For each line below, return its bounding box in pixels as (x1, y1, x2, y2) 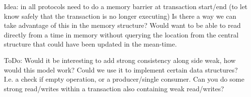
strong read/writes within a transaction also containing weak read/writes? (4, 83, 224, 93)
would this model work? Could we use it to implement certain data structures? (4, 64, 238, 74)
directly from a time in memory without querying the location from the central (4, 29, 239, 39)
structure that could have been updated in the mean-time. (4, 39, 177, 49)
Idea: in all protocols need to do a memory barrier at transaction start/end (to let (4, 1, 248, 11)
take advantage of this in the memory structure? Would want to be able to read (4, 20, 241, 30)
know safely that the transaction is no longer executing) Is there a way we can (4, 11, 236, 21)
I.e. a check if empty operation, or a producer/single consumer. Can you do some (4, 74, 245, 84)
